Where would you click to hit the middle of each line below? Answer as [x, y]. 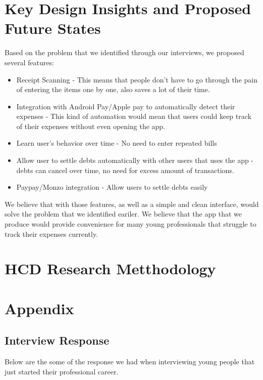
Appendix [39, 308]
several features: [29, 62]
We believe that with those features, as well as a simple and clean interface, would [132, 204]
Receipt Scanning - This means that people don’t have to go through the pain [137, 79]
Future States [53, 28]
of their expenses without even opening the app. [91, 126]
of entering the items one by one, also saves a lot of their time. [113, 89]
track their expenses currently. [51, 234]
